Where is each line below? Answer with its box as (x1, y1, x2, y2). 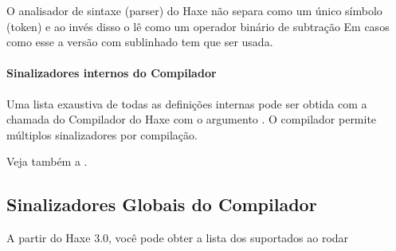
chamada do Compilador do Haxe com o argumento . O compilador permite (6, 111, 377, 127)
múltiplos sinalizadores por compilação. (6, 126, 198, 143)
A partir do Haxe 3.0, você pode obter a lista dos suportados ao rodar (6, 229, 349, 246)
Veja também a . (6, 153, 88, 170)
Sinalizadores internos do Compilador (6, 65, 217, 81)
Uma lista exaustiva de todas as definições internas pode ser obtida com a (6, 95, 367, 112)
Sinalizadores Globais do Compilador (6, 192, 317, 217)
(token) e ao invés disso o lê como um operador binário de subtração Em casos (6, 18, 390, 34)
